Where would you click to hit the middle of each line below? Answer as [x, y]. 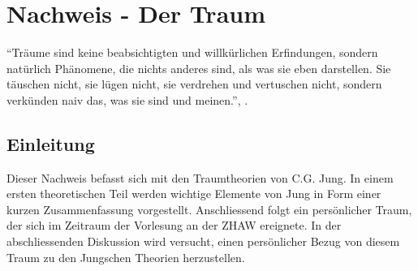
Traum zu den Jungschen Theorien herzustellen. [126, 257]
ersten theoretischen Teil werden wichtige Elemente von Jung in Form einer [194, 194]
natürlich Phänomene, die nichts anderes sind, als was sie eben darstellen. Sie [199, 68]
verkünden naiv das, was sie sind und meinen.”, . [127, 99]
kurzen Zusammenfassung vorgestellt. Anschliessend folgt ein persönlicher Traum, [209, 209]
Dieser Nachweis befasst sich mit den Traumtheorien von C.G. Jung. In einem [200, 177]
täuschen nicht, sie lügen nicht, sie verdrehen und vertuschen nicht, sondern [194, 84]
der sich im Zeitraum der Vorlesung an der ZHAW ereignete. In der [174, 225]
